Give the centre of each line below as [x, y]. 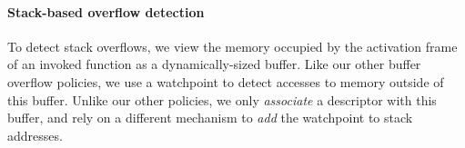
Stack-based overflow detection [106, 11]
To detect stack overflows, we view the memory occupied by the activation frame [232, 46]
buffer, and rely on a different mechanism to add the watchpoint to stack [210, 118]
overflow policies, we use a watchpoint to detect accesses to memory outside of [226, 81]
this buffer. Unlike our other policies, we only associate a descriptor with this [222, 99]
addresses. [35, 135]
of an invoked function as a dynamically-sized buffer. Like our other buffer [214, 64]
